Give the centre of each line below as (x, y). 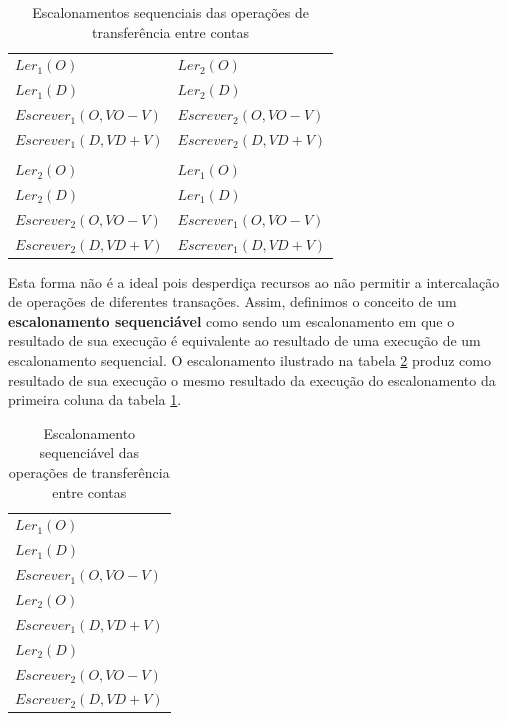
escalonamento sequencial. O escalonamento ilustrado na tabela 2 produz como (249, 360)
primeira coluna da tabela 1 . (95, 399)
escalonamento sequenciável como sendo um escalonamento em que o (231, 320)
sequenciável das (89, 452)
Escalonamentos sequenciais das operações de (170, 12)
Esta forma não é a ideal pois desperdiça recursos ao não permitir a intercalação (254, 281)
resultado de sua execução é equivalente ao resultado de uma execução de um (244, 340)
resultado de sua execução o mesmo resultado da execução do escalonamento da (252, 379)
